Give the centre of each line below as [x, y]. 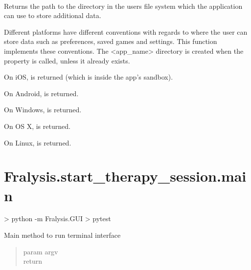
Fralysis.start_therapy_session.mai [125, 176]
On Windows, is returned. [43, 110]
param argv [41, 251]
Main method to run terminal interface [62, 235]
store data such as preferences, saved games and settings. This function [111, 41]
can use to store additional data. [53, 15]
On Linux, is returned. [38, 142]
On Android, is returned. [41, 93]
